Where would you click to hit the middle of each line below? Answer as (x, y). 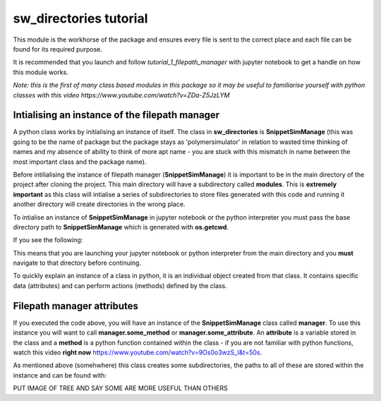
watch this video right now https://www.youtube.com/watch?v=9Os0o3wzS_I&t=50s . (138, 352)
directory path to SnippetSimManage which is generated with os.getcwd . (121, 227)
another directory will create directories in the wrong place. (99, 204)
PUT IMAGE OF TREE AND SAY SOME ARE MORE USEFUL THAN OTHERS (121, 388)
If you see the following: (48, 240)
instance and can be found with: (60, 375)
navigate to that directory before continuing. (77, 263)
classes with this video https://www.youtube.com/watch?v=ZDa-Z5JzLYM (121, 95)
